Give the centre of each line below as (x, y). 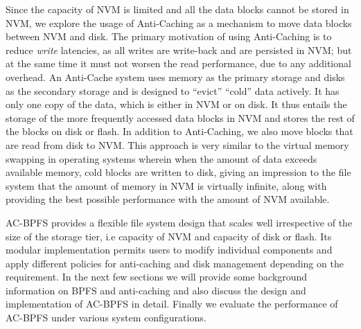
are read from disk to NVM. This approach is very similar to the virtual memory (177, 144)
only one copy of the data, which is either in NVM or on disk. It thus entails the (176, 104)
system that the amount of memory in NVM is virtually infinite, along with (166, 185)
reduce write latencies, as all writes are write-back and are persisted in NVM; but (179, 50)
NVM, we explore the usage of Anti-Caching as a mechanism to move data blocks (179, 23)
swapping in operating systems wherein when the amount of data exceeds (161, 158)
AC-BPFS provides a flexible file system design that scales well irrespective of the (179, 222)
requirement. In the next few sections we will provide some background (157, 277)
